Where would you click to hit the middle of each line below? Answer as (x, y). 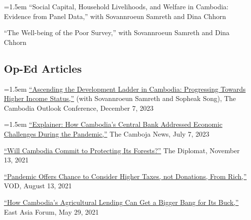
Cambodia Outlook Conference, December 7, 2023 (79, 108)
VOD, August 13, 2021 (38, 186)
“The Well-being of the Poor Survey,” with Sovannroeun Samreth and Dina (117, 32)
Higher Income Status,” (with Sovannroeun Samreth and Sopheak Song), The (120, 98)
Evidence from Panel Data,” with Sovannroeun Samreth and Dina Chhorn (115, 16)
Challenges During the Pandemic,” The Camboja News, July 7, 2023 (107, 133)
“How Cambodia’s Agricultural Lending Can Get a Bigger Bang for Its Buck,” (121, 202)
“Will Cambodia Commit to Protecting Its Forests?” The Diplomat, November (122, 150)
